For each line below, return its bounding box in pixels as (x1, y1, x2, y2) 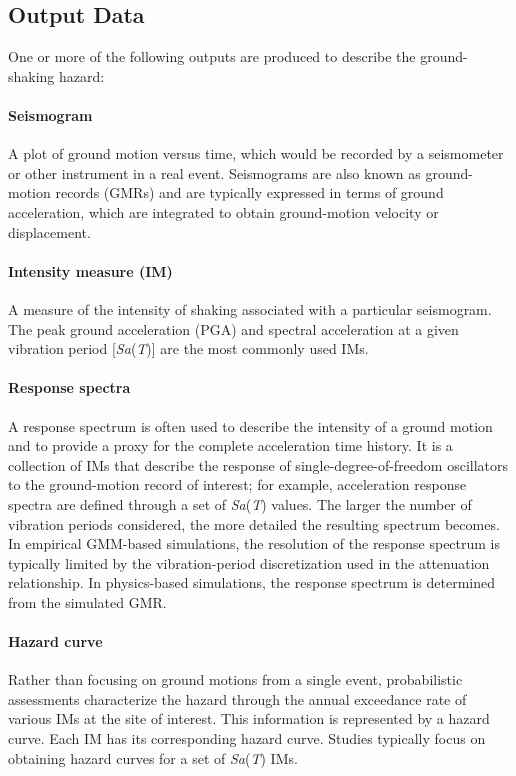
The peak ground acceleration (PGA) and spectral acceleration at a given (8, 318, 459, 339)
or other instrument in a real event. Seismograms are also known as (8, 162, 421, 183)
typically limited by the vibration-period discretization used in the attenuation (8, 552, 490, 573)
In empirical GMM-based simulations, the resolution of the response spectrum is (8, 533, 501, 554)
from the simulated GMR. (8, 591, 167, 612)
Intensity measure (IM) (8, 260, 173, 281)
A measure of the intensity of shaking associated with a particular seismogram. (8, 298, 492, 319)
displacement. (8, 221, 91, 242)
